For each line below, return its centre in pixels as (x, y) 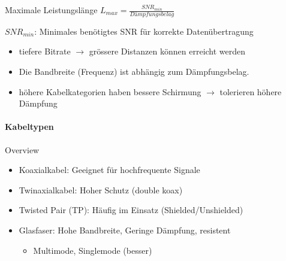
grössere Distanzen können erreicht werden (167, 51)
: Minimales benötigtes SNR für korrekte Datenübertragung (144, 31)
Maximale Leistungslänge (51, 10)
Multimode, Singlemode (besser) (93, 250)
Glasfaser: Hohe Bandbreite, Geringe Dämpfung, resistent (125, 230)
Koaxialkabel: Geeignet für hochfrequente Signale (109, 170)
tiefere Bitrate (45, 51)
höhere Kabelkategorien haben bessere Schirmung (110, 91)
